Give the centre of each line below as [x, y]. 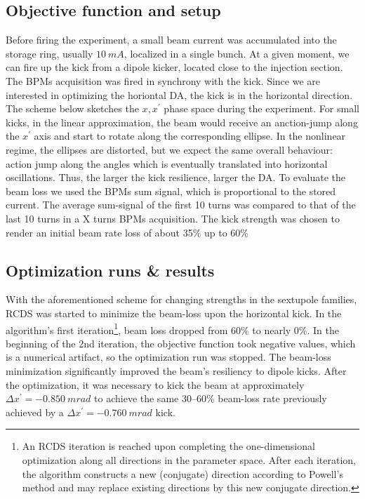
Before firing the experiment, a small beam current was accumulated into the [171, 40]
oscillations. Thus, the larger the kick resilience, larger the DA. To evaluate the [176, 177]
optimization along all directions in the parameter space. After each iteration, [189, 459]
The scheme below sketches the [72, 108]
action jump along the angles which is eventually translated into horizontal [167, 163]
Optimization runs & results [110, 270]
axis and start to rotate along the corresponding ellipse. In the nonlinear [190, 136]
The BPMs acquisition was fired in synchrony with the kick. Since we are [163, 80]
